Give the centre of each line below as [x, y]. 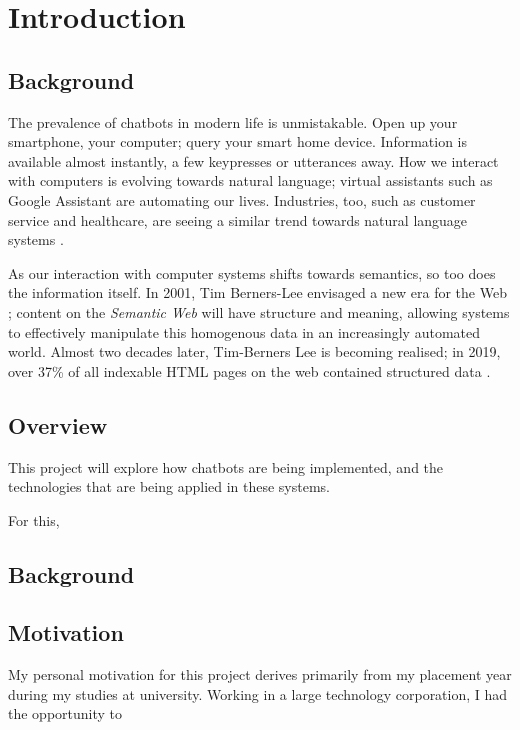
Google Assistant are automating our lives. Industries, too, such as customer [242, 199]
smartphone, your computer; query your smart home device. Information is [238, 141]
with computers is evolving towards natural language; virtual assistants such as [250, 180]
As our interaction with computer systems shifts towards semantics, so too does [252, 272]
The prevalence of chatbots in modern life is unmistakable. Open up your [233, 121]
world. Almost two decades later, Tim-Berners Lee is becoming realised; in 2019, [254, 351]
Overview [58, 424]
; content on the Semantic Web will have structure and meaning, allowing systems [259, 311]
